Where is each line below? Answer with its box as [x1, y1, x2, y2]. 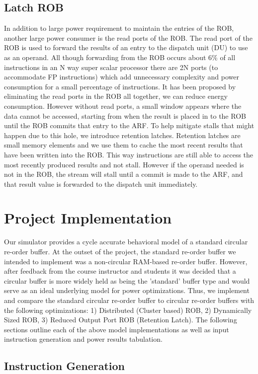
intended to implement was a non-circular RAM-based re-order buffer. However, [4, 256, 248, 266]
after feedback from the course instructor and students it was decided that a [4, 266, 236, 276]
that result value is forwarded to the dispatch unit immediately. [4, 178, 198, 189]
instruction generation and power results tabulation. [4, 334, 163, 344]
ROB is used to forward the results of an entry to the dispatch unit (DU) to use [4, 42, 248, 53]
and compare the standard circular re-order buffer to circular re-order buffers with [4, 295, 255, 305]
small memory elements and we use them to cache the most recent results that [4, 140, 243, 150]
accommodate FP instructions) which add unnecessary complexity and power [4, 72, 239, 82]
